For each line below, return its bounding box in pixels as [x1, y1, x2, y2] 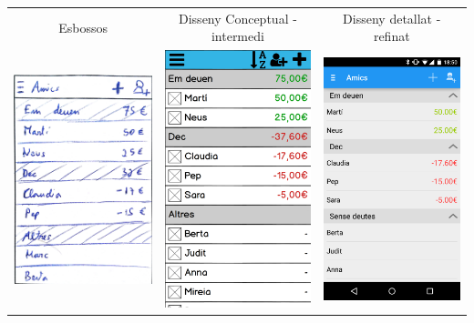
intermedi [211, 26, 264, 45]
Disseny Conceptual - [179, 8, 297, 27]
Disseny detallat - [343, 8, 441, 27]
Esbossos [58, 17, 108, 36]
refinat [373, 26, 410, 45]
